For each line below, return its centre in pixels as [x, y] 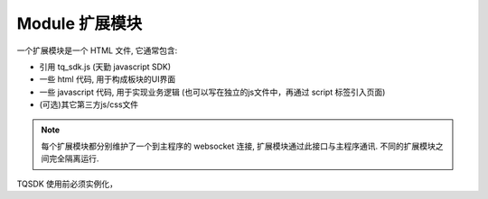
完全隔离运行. [74, 158]
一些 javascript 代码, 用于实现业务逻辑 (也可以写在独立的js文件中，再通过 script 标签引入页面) [212, 92]
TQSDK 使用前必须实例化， [67, 184]
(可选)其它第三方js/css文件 [89, 104]
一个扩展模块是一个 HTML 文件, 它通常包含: [97, 50]
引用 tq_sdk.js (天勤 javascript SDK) [105, 67]
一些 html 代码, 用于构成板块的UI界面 [108, 79]
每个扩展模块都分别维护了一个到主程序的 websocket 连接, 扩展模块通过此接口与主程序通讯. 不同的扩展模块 [238, 146]
